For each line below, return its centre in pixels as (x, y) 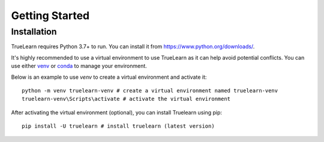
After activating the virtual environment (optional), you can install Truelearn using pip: (116, 112)
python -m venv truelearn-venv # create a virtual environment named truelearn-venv (150, 90)
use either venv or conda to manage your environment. (79, 66)
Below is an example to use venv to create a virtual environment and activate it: (109, 77)
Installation (34, 32)
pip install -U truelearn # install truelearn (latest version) (118, 126)
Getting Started (50, 16)
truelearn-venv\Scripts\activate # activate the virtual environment (126, 99)
